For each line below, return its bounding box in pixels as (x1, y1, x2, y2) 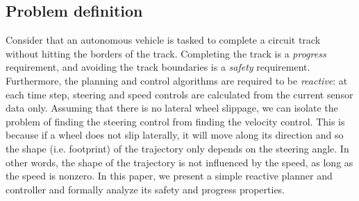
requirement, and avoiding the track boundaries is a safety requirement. (6, 60, 310, 74)
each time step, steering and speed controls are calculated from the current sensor (6, 87, 353, 101)
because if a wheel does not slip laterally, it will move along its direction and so (6, 128, 344, 142)
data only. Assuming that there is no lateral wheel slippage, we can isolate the (6, 101, 338, 115)
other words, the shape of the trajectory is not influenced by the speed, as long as (6, 155, 353, 169)
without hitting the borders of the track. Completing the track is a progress (6, 46, 326, 60)
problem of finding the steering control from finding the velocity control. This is (6, 114, 345, 128)
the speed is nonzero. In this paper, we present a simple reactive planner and (6, 168, 333, 183)
